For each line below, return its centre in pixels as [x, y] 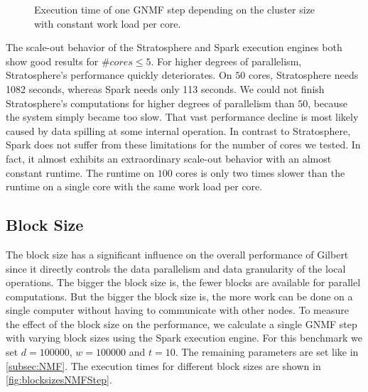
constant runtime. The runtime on [80, 172]
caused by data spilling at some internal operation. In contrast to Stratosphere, [178, 130]
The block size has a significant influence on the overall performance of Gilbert [177, 254]
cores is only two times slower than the [260, 172]
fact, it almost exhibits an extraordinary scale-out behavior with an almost [169, 158]
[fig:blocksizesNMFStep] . [59, 380]
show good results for [52, 61]
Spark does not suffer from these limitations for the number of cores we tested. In [183, 145]
